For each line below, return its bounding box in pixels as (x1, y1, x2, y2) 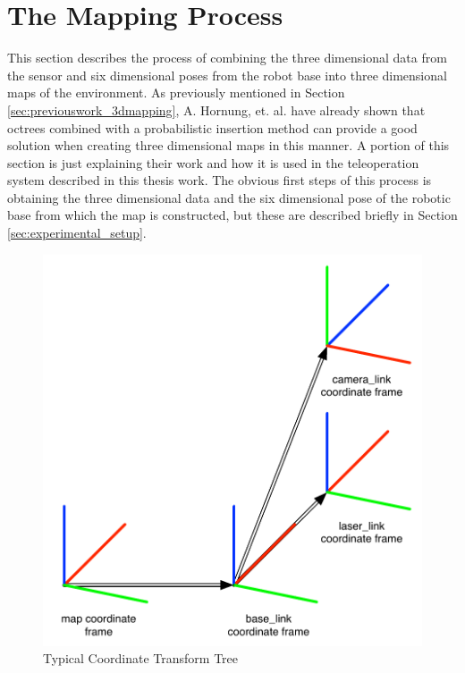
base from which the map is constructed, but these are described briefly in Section (7, 206, 458, 224)
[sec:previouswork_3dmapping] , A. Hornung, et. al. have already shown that (7, 100, 426, 119)
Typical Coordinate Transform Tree (43, 649, 239, 668)
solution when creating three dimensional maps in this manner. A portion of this (7, 136, 450, 155)
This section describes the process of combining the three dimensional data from (7, 48, 447, 67)
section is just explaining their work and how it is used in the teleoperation (7, 153, 419, 172)
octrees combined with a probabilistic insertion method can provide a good (7, 118, 418, 137)
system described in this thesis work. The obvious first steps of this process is (7, 171, 432, 189)
